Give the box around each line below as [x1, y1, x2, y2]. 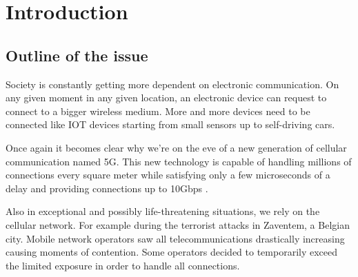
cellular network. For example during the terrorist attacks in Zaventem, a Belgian [6, 217, 350, 232]
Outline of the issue [6, 44, 148, 65]
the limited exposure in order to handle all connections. [6, 258, 240, 272]
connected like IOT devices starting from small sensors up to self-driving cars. [6, 117, 335, 132]
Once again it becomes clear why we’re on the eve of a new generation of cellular [6, 140, 347, 154]
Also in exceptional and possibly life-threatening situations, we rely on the [6, 204, 320, 218]
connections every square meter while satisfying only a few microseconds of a [6, 167, 330, 182]
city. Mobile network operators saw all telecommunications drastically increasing [6, 231, 345, 245]
